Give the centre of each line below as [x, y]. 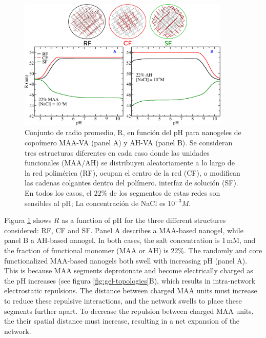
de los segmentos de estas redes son [165, 193]
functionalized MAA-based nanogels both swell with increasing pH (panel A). [126, 260]
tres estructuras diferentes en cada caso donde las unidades [117, 152]
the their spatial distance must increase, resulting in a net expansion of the [122, 321]
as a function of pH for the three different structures [144, 220]
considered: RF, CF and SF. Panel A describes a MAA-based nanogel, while [124, 230]
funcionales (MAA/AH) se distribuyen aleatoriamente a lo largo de [130, 163]
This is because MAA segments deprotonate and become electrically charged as [129, 270]
